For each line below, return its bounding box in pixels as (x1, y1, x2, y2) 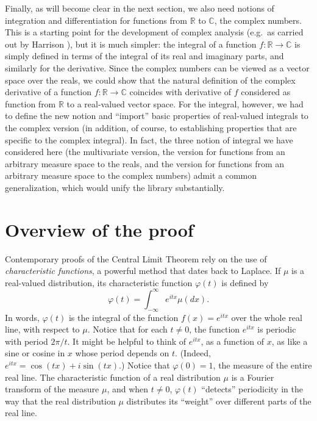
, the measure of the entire (213, 359, 312, 372)
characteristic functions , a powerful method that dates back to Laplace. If (5, 264, 281, 277)
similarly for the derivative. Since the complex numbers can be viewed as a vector (5, 61, 310, 74)
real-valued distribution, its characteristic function (5, 276, 193, 289)
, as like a (271, 334, 308, 347)
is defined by (221, 276, 269, 289)
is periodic (257, 323, 296, 336)
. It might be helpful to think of (67, 334, 187, 347)
